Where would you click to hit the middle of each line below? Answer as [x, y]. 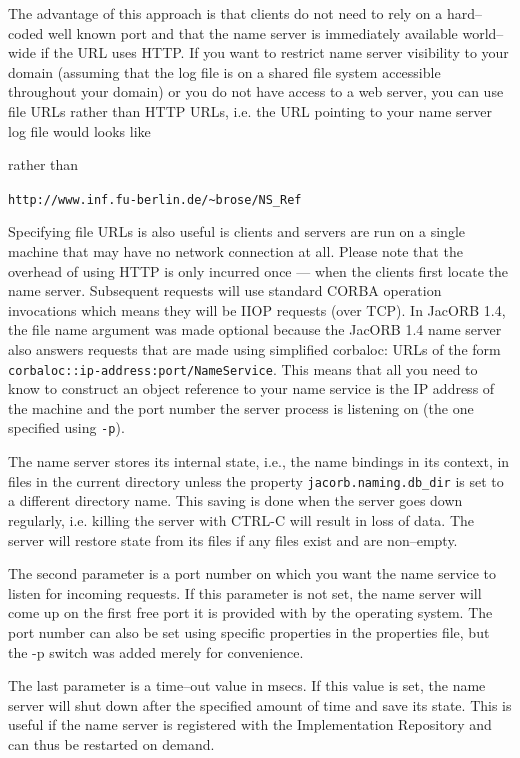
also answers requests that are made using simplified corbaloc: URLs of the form [254, 348]
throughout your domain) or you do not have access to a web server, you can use [256, 91]
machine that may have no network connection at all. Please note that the [235, 251]
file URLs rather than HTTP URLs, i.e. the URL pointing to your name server [250, 110]
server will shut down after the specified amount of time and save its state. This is [260, 704]
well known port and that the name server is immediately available [253, 32]
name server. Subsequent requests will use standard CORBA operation [225, 290]
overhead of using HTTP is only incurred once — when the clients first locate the [258, 270]
